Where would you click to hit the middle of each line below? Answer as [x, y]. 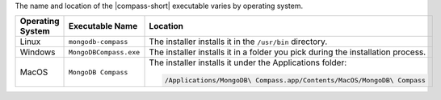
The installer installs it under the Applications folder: [248, 62]
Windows [38, 52]
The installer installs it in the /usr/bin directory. [238, 42]
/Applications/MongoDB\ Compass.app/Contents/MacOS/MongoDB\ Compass [295, 80]
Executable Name [103, 26]
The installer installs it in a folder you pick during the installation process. [288, 52]
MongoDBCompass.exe [105, 52]
